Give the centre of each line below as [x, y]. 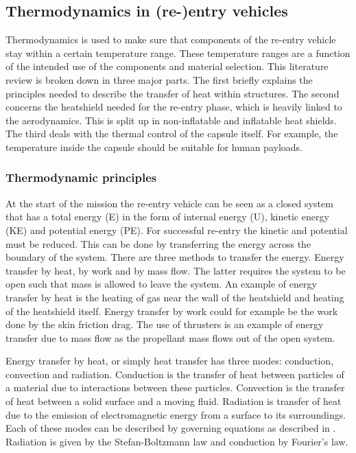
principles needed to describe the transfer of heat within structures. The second [173, 93]
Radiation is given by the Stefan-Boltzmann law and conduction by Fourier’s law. [177, 441]
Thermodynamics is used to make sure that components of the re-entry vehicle [171, 39]
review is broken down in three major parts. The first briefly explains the [159, 79]
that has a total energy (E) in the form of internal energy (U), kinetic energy [167, 217]
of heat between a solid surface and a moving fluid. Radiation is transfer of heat [174, 401]
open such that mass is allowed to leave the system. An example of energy [161, 284]
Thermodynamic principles [81, 177]
